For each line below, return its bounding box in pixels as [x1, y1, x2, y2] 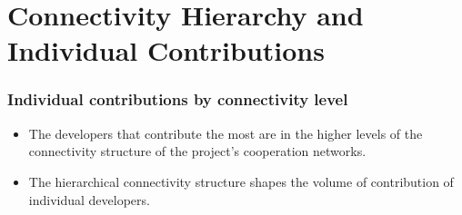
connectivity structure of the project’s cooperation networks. [28, 142, 367, 161]
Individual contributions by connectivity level [7, 88, 348, 111]
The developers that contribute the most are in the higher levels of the [28, 123, 423, 142]
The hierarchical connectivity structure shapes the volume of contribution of [28, 171, 454, 191]
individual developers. [28, 190, 150, 209]
